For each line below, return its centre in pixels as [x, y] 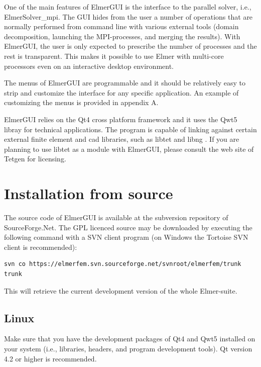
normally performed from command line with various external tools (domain [121, 26]
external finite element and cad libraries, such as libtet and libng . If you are [122, 139]
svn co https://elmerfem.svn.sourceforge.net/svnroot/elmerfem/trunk [123, 264]
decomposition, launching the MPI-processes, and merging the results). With [122, 36]
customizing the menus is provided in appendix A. [81, 102]
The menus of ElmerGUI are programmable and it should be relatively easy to [125, 83]
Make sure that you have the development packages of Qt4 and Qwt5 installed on [130, 339]
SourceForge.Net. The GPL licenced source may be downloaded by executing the [128, 227]
